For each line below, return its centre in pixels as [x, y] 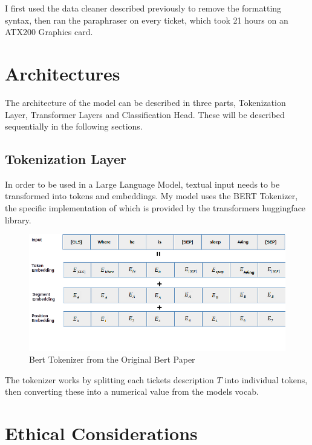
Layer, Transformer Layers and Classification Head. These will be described [145, 114]
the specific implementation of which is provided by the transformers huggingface [155, 208]
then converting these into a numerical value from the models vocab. [132, 391]
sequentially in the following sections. [74, 126]
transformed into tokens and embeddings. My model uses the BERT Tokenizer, [151, 196]
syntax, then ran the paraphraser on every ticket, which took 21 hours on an [147, 20]
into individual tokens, [266, 379]
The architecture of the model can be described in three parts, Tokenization [145, 102]
